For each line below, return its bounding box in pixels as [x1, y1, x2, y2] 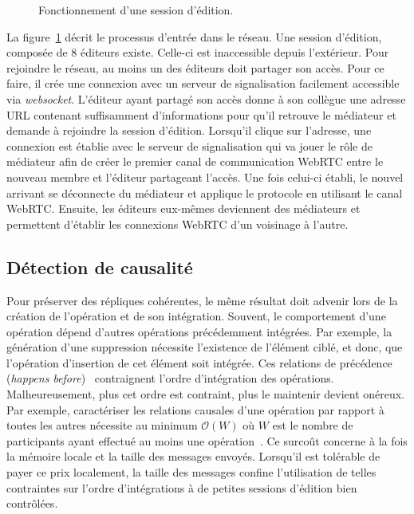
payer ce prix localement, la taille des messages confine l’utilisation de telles [6, 464, 377, 481]
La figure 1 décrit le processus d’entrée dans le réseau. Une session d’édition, [6, 28, 382, 45]
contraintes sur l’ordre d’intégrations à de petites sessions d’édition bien [6, 479, 357, 496]
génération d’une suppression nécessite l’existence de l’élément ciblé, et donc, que [6, 339, 403, 355]
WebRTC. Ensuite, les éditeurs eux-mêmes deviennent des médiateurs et [6, 200, 361, 217]
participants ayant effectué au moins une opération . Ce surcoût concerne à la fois [6, 432, 408, 449]
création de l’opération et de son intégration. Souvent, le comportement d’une [6, 308, 386, 324]
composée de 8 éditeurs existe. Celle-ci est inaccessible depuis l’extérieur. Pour [6, 44, 389, 61]
